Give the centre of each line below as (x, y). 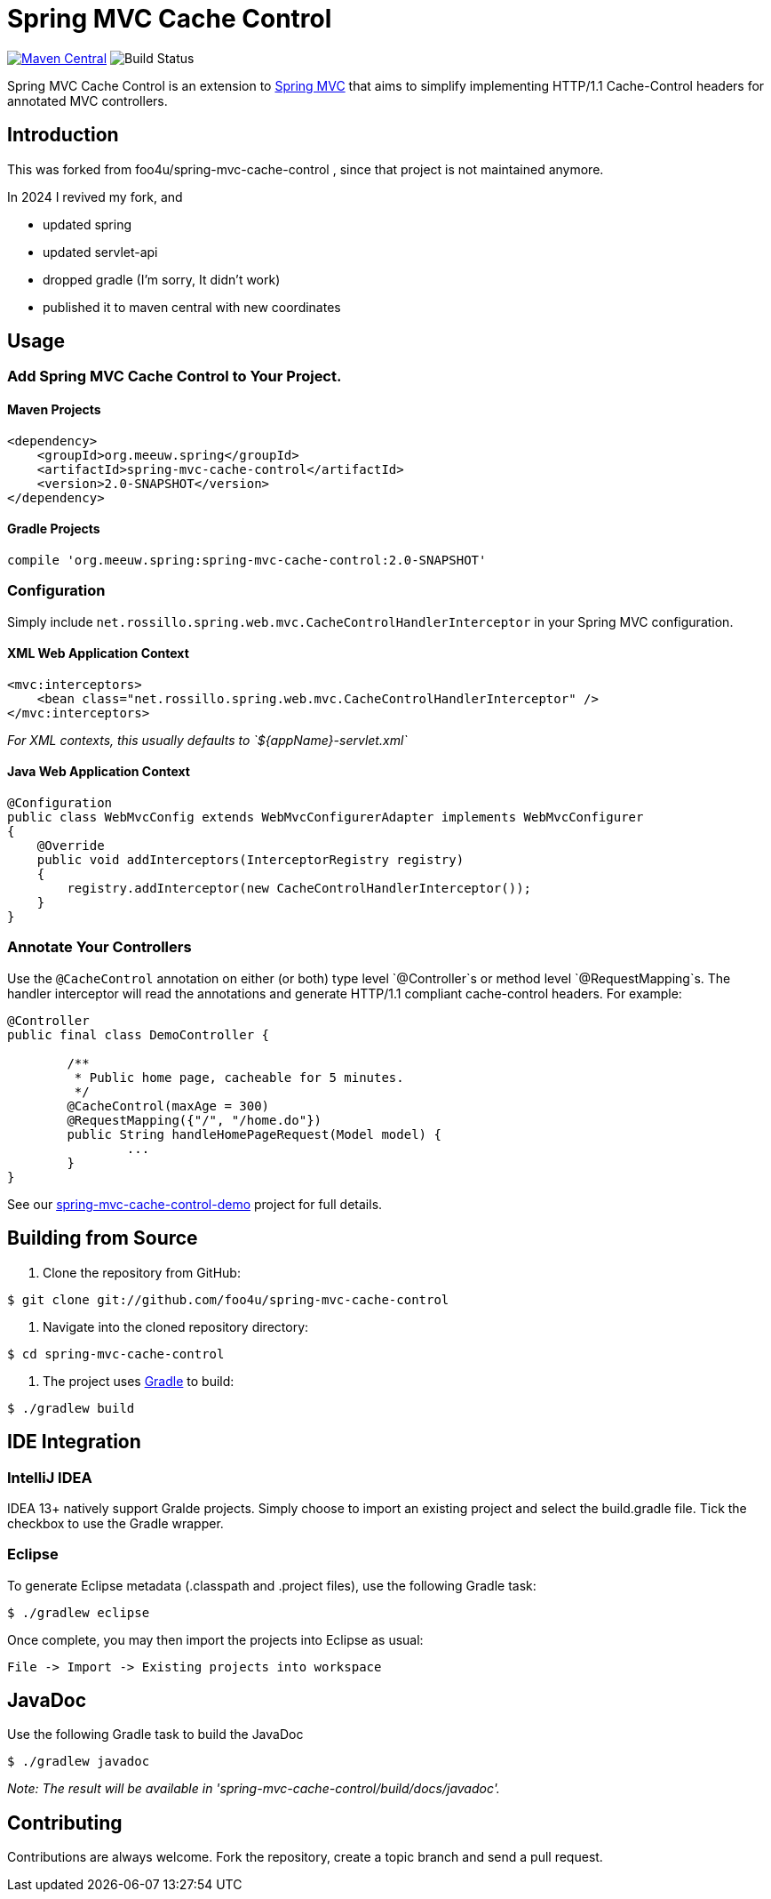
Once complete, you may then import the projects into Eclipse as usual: (215, 1639)
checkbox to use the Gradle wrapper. (115, 1523)
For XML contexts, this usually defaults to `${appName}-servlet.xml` (207, 740)
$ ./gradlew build (71, 1408)
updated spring (87, 224)
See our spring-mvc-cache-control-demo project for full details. (195, 1204)
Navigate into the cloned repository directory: (176, 1326)
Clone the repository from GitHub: (142, 1272)
